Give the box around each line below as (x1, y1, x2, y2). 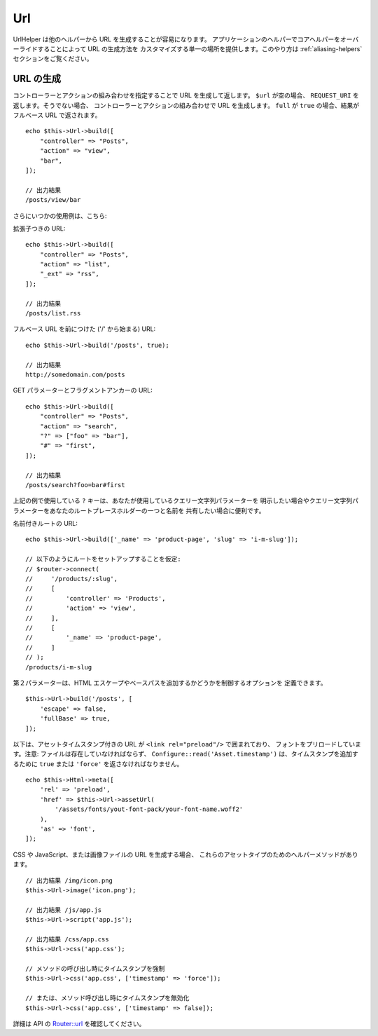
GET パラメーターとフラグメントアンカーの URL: (13, 386, 153, 395)
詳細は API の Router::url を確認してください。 (13, 1020, 146, 1028)
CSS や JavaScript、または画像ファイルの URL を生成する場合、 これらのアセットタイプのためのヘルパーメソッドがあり (13, 850, 358, 859)
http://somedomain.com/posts (25, 371, 125, 379)
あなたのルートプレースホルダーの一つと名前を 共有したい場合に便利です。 (49, 506, 265, 514)
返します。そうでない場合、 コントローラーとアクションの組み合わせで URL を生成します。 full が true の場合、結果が (13, 101, 360, 109)
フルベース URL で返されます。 (13, 111, 101, 119)
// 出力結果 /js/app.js (25, 906, 102, 914)
